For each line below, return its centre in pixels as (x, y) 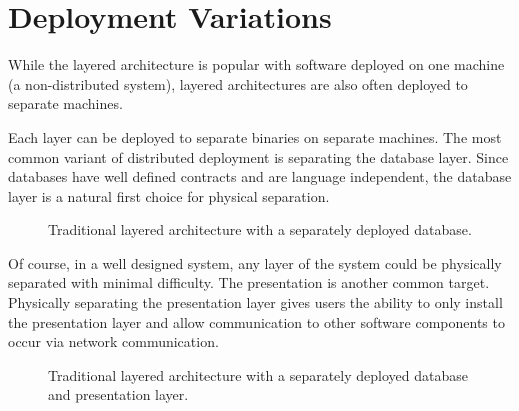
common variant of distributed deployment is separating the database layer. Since (258, 156)
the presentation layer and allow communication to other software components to (256, 321)
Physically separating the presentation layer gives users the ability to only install (255, 302)
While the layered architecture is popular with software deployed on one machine (256, 64)
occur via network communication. (113, 341)
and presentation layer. (118, 394)
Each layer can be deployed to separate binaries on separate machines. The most (255, 136)
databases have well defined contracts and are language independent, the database (260, 176)
